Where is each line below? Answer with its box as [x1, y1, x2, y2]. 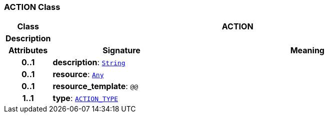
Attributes [8, 45, 48, 56]
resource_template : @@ [52, 81, 138, 92]
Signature [102, 45, 140, 56]
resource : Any [52, 69, 104, 80]
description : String [52, 57, 125, 68]
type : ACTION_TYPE [52, 93, 118, 104]
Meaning [290, 45, 324, 56]
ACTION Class [4, 2, 60, 12]
